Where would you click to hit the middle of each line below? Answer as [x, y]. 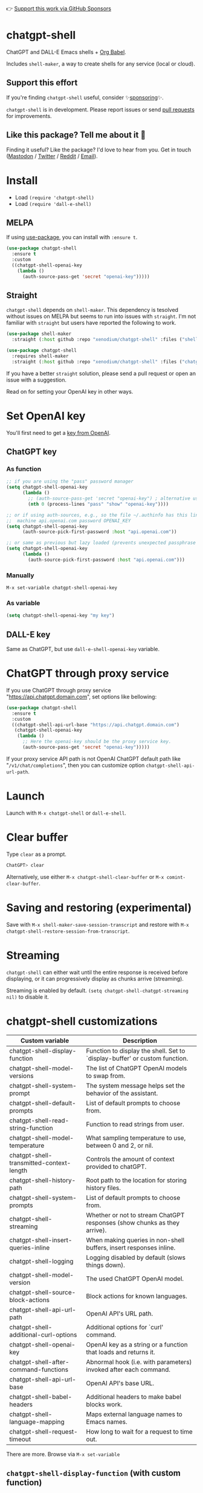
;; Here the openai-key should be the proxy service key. [97, 742]
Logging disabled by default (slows [136, 1257]
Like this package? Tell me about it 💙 [76, 135]
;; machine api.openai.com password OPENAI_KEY [69, 521]
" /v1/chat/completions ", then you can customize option [76, 765]
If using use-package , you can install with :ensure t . [72, 237]
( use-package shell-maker [39, 334]
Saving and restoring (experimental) [99, 908]
